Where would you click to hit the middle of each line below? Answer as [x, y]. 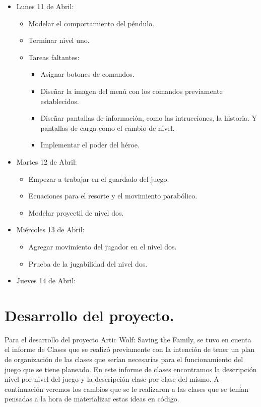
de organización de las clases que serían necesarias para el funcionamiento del [124, 359]
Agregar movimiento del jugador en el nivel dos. [103, 246]
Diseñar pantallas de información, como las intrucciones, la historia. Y [149, 118]
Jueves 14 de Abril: [46, 281]
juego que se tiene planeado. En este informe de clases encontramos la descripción [131, 369]
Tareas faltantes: [54, 57]
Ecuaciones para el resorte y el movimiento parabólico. [113, 196]
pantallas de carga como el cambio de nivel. [108, 128]
